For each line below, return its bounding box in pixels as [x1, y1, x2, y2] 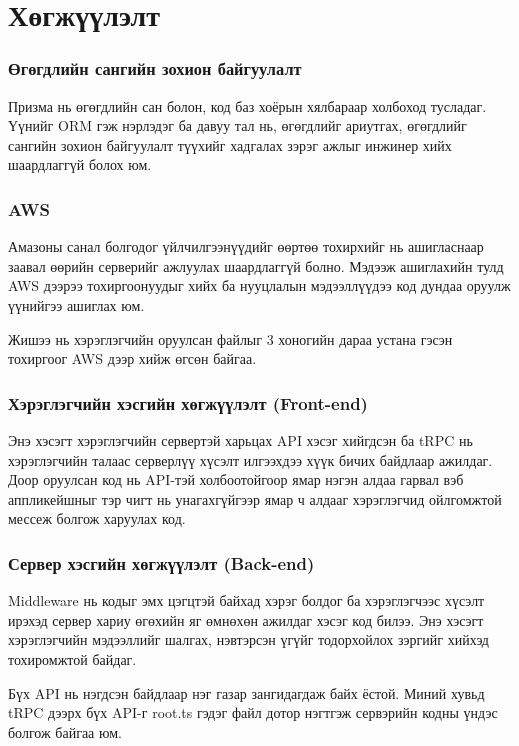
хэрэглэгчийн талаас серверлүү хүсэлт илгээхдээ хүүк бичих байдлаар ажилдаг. [8, 449, 493, 470]
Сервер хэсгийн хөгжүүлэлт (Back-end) [8, 550, 315, 575]
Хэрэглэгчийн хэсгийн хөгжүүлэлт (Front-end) [8, 390, 368, 415]
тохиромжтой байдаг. [8, 648, 137, 669]
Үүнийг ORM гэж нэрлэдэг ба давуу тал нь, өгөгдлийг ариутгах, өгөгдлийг [8, 115, 467, 136]
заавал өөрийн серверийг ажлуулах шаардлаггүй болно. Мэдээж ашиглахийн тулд [8, 255, 504, 276]
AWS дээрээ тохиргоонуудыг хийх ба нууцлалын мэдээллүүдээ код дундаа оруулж [8, 275, 511, 296]
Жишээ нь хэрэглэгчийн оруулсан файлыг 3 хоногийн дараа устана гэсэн [8, 328, 453, 349]
